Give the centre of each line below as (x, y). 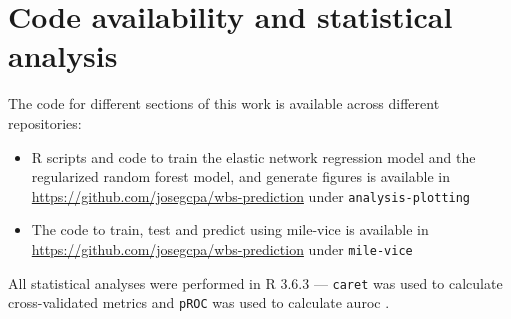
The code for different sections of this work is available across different (224, 103)
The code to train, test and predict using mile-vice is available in (230, 229)
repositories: (45, 122)
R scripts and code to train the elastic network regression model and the (253, 156)
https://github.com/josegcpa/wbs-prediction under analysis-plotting (251, 195)
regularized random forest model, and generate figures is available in (240, 176)
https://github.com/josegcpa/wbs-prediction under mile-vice (222, 248)
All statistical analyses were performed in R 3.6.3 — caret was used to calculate (255, 282)
